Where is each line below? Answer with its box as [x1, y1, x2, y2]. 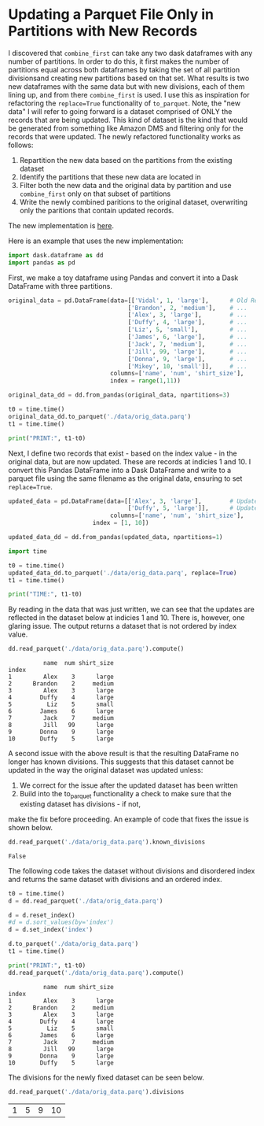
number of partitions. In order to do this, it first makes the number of [8, 57, 229, 66]
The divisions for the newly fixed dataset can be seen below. [8, 1072, 204, 1082]
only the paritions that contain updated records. [19, 205, 174, 215]
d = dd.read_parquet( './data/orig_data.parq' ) [8, 897, 163, 905]
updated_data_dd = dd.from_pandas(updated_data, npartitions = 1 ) [8, 533, 223, 541]
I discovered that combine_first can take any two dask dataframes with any [8, 48, 253, 57]
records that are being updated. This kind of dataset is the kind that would [8, 115, 248, 124]
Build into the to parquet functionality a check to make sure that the [19, 789, 232, 800]
